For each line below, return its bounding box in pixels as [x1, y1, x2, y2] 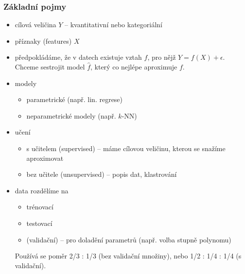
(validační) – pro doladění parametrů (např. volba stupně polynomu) [26, 234, 231, 244]
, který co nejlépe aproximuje [90, 62, 177, 71]
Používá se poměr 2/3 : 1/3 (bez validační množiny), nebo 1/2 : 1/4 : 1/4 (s [15, 251, 242, 261]
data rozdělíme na [15, 185, 69, 195]
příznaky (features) [15, 35, 72, 46]
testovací [26, 218, 52, 228]
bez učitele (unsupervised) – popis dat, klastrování [26, 169, 177, 179]
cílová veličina [15, 19, 56, 30]
